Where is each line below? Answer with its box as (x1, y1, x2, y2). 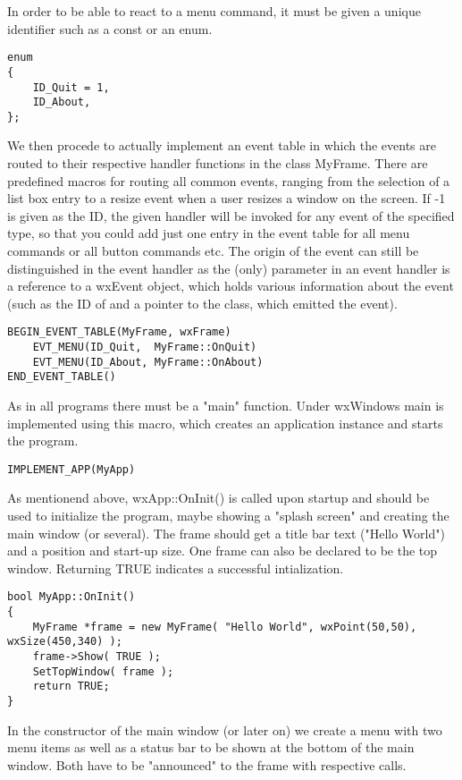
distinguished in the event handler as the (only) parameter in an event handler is (7, 259, 450, 277)
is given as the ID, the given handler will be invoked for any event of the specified (7, 206, 455, 225)
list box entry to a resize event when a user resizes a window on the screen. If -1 (7, 189, 446, 208)
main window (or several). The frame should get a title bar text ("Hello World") (7, 523, 445, 542)
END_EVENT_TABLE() (7, 370, 116, 384)
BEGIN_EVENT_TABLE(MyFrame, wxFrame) (7, 326, 231, 339)
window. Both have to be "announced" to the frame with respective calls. (7, 755, 407, 774)
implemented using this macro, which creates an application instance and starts (7, 413, 443, 432)
